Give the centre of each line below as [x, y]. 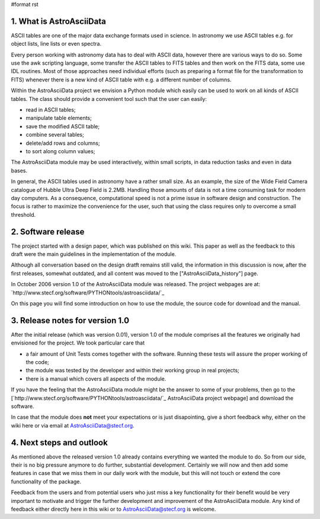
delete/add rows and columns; [63, 143]
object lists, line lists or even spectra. [56, 44]
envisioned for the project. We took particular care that [78, 343]
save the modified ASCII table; [63, 126]
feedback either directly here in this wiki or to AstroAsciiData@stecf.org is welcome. [113, 509]
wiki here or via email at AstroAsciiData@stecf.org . [73, 425]
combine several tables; [55, 135]
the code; [38, 362]
